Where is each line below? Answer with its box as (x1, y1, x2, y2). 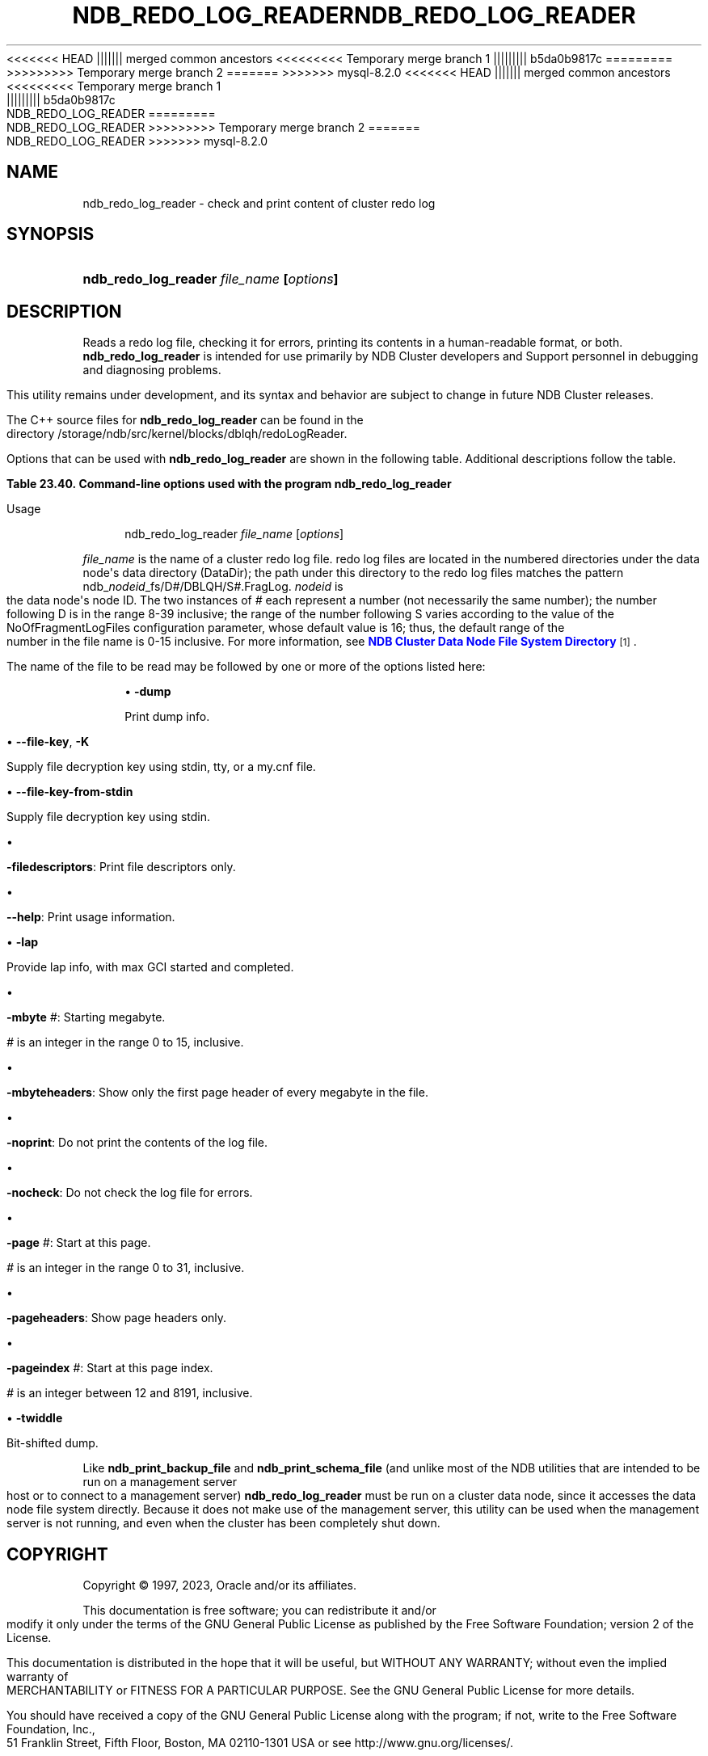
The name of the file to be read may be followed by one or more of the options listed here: (6, 659, 486, 674)
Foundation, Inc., (6, 1722, 95, 1737)
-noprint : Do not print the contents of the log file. (6, 1135, 268, 1150)
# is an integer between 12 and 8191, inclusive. (6, 1386, 253, 1400)
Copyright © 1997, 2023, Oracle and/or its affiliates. (82, 1578, 357, 1593)
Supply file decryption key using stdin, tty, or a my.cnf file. (6, 760, 316, 774)
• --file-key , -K (6, 735, 90, 749)
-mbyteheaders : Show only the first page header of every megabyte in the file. (6, 1085, 428, 1100)
